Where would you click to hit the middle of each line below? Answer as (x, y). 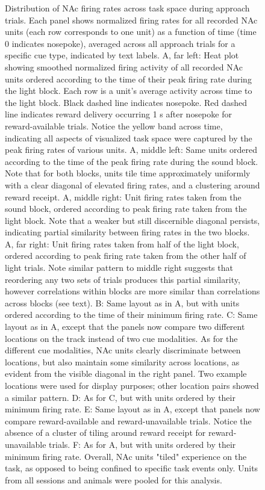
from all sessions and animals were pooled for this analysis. (114, 479)
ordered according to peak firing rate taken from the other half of (126, 256)
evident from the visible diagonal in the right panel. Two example (126, 374)
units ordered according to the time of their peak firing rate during (128, 79)
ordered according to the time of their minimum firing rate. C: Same (131, 315)
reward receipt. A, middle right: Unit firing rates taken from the (123, 197)
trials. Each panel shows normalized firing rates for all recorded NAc (131, 20)
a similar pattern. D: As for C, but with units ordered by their (120, 397)
